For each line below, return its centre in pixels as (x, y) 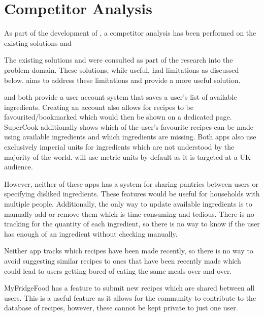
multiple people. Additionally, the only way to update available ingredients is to (128, 204)
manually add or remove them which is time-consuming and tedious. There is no (129, 213)
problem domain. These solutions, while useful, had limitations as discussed (122, 69)
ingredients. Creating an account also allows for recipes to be (99, 107)
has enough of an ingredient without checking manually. (91, 233)
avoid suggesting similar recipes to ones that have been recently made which (123, 261)
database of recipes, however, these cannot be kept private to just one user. (121, 308)
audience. (19, 167)
